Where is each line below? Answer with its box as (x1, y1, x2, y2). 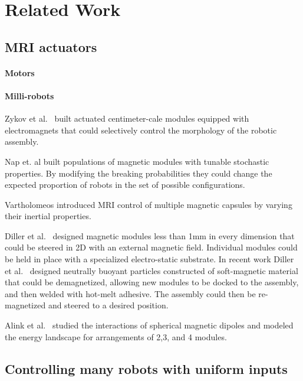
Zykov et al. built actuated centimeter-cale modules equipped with (5, 112, 249, 125)
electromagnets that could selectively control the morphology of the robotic (5, 123, 277, 136)
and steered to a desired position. (48, 299, 169, 311)
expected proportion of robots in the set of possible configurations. (5, 178, 245, 191)
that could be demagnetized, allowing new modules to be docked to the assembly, (5, 276, 299, 288)
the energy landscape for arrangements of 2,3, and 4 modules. (5, 330, 227, 343)
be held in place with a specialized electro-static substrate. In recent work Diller (5, 253, 294, 265)
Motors (5, 66, 35, 79)
